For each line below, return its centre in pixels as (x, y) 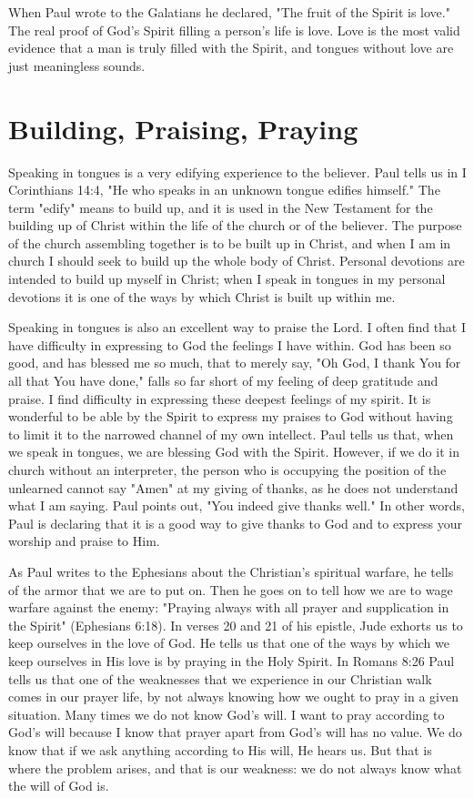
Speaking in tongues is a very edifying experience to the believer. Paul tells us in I (237, 172)
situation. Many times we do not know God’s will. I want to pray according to (227, 714)
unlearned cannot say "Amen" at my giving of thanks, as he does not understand (233, 487)
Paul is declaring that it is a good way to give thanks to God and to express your (235, 523)
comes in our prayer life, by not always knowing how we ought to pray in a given (233, 697)
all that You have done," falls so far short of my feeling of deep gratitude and (223, 381)
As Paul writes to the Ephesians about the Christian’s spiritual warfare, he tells (231, 571)
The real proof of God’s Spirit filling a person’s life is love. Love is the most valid (234, 30)
